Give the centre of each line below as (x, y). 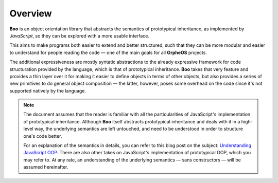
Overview (31, 13)
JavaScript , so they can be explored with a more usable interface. (79, 35)
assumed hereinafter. (46, 167)
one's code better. (43, 136)
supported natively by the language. (48, 90)
